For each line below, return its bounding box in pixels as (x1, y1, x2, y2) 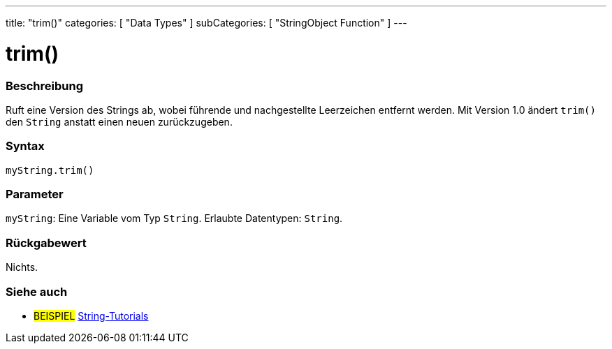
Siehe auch (6, 284, 68, 299)
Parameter (6, 187, 64, 201)
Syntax (6, 139, 45, 154)
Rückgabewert (6, 235, 87, 250)
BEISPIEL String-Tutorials (34, 309, 149, 322)
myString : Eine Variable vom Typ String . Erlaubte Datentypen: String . (6, 212, 343, 225)
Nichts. (6, 261, 38, 274)
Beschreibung (6, 78, 84, 93)
